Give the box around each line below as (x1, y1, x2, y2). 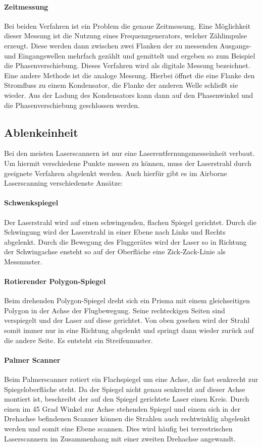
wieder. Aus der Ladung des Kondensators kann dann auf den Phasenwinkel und (4, 89, 253, 100)
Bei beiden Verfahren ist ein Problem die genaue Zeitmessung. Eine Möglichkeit (4, 20, 251, 31)
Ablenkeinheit (4, 124, 78, 140)
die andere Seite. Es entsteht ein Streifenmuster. (4, 334, 153, 345)
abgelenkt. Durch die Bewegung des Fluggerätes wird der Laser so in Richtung (4, 236, 247, 247)
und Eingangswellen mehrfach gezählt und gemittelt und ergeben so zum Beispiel (4, 50, 255, 61)
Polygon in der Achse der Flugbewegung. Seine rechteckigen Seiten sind (4, 305, 225, 315)
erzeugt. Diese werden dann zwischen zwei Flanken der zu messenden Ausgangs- (4, 40, 251, 50)
